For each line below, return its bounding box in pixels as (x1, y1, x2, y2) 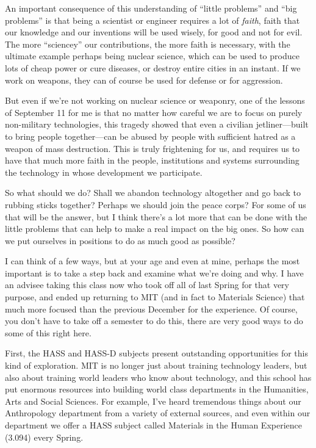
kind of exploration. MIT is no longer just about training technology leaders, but (5, 359, 307, 372)
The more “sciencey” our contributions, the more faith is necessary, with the (5, 37, 290, 50)
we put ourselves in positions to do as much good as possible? (5, 234, 235, 247)
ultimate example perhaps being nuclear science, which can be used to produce (5, 49, 300, 62)
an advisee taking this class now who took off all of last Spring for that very (5, 278, 290, 291)
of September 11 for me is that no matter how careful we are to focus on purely (5, 106, 303, 118)
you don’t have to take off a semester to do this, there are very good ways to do (5, 314, 303, 327)
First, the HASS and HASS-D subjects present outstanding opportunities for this (5, 347, 308, 359)
